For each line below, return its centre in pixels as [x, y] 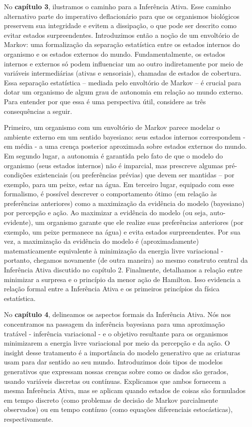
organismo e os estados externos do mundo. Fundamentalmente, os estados [115, 54]
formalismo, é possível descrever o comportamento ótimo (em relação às [110, 194]
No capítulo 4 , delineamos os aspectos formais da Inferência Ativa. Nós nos [117, 314]
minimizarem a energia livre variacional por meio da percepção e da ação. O [117, 343]
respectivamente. [29, 419]
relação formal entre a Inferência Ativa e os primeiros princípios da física [112, 289]
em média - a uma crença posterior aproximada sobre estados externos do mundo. [126, 146]
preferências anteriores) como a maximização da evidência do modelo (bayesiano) [124, 203]
